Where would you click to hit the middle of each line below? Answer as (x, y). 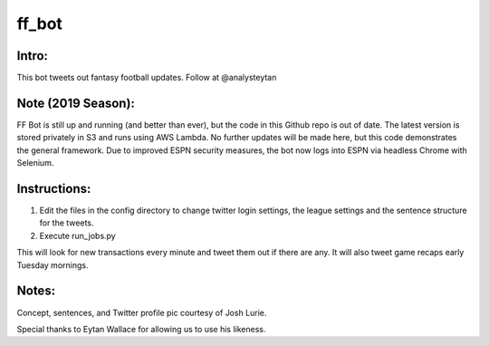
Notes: (36, 291)
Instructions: (54, 189)
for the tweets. (67, 223)
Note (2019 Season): (76, 103)
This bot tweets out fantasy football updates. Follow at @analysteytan (147, 78)
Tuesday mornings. (53, 265)
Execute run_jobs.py (78, 235)
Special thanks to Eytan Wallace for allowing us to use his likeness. (141, 329)
